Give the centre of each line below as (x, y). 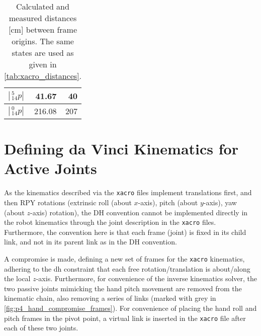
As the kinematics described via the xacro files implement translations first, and (128, 192)
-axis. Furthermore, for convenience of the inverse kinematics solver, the (147, 278)
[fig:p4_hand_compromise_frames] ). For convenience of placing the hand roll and (130, 308)
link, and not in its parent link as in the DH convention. (91, 242)
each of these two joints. (41, 328)
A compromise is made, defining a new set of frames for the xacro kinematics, (124, 259)
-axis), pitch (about (168, 202)
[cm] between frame (43, 29)
